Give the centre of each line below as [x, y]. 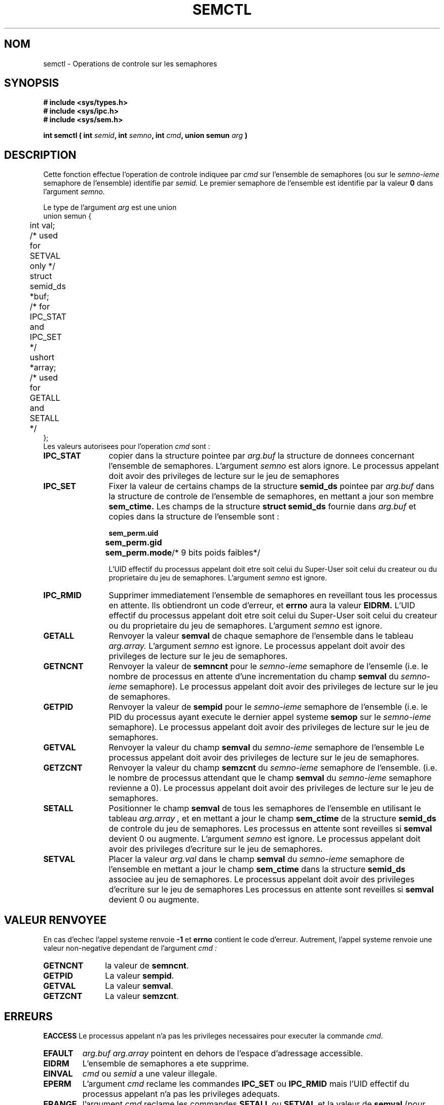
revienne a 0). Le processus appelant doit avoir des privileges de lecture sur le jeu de [271, 788]
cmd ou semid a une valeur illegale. [150, 1073]
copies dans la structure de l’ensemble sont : [194, 517]
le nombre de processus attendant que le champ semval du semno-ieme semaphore [270, 778]
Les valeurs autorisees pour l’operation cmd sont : [127, 446]
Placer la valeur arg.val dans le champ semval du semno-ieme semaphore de [256, 859]
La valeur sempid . [140, 976]
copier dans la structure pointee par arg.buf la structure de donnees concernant [262, 456]
